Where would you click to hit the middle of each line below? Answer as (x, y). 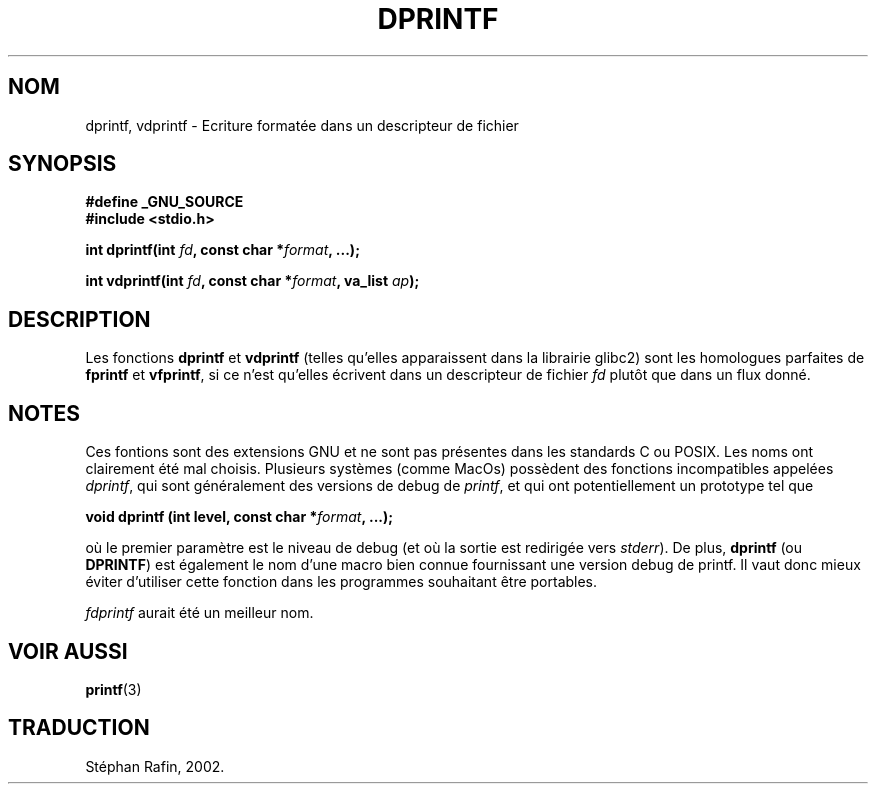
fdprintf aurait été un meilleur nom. (199, 613)
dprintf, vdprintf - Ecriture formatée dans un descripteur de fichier (302, 125)
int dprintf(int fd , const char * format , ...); (222, 250)
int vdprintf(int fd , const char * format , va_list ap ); (252, 281)
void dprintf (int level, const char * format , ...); (239, 517)
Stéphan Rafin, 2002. (155, 766)
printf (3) (113, 689)
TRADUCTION (79, 728)
